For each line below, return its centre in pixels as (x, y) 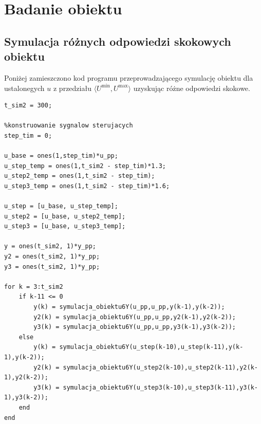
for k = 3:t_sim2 (34, 287)
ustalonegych (24, 88)
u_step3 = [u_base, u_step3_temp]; (65, 226)
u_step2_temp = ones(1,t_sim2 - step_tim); (80, 176)
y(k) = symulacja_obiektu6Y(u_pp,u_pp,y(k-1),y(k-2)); (129, 307)
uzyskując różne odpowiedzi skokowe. (192, 88)
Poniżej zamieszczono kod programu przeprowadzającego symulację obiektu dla (129, 77)
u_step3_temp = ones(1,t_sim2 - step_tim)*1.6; (87, 186)
